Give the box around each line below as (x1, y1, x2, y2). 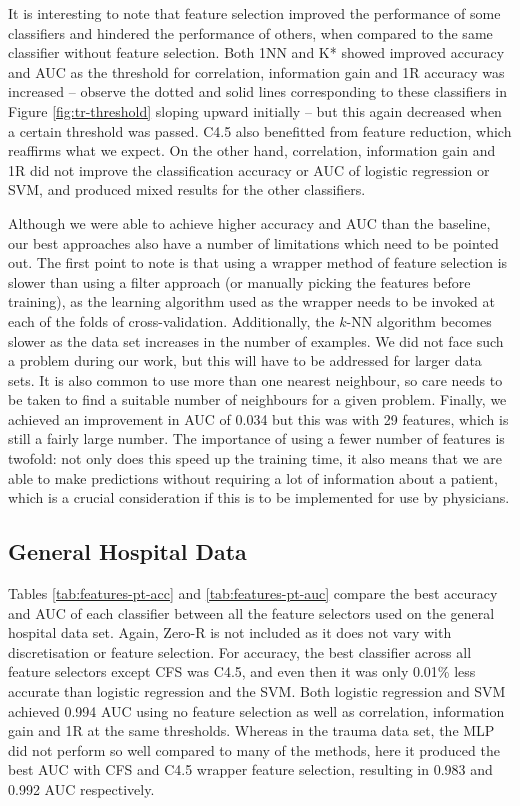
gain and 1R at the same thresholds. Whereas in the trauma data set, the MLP (8, 720, 495, 741)
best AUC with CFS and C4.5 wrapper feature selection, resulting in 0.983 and (8, 759, 493, 780)
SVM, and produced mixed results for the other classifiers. (8, 179, 366, 200)
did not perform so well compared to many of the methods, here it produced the (8, 739, 500, 760)
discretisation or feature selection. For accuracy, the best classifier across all (8, 641, 472, 662)
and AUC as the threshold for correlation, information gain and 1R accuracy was (8, 61, 505, 82)
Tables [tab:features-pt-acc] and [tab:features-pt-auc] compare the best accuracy (8, 583, 498, 604)
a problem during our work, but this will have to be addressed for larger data (8, 350, 482, 371)
